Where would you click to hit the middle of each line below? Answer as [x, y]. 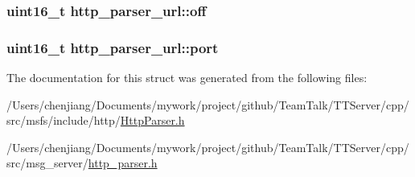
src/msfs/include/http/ [64, 120]
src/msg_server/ [47, 163]
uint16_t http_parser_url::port [113, 47]
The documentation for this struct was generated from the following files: [187, 78]
